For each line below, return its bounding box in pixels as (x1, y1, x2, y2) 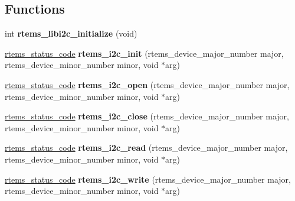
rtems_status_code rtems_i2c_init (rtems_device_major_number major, (5, 47, 284, 59)
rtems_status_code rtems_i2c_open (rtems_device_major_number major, (5, 78, 290, 90)
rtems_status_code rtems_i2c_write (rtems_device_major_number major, (5, 173, 291, 185)
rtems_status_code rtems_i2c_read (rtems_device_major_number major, (5, 141, 288, 154)
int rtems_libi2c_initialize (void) (5, 27, 137, 40)
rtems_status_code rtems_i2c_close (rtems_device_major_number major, (5, 110, 289, 122)
